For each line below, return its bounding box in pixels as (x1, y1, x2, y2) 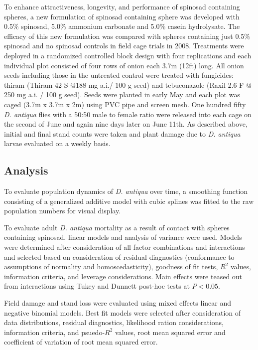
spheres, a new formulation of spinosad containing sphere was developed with (4, 11, 240, 21)
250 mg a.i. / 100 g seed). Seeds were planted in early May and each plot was (4, 89, 240, 100)
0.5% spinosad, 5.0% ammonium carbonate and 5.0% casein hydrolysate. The (4, 21, 240, 31)
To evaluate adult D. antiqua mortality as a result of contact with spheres (4, 222, 230, 232)
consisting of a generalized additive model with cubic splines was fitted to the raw (4, 195, 254, 206)
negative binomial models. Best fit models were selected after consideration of (4, 307, 241, 318)
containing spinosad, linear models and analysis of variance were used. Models (4, 232, 242, 242)
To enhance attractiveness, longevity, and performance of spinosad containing (4, 1, 240, 11)
